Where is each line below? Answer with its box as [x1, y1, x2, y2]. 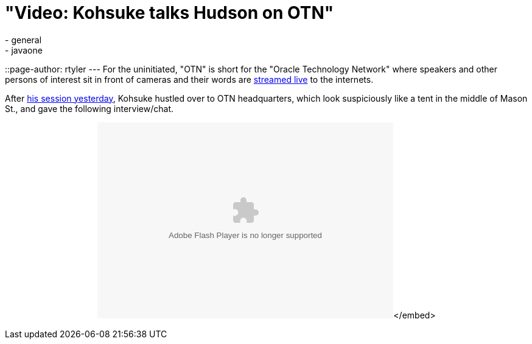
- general [5, 34, 42, 45]
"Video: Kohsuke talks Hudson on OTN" [5, 2, 334, 23]
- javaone [5, 44, 43, 55]
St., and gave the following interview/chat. [5, 103, 174, 114]
